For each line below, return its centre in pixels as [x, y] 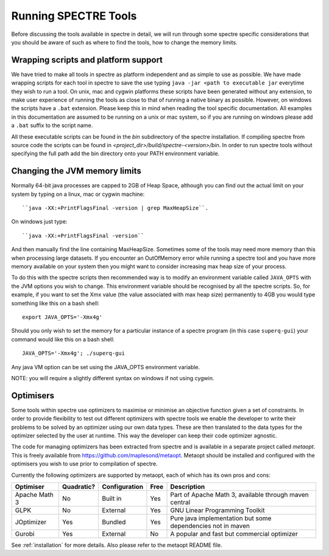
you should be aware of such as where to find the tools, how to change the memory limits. [124, 42]
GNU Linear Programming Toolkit [218, 510]
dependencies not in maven [210, 526]
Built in [111, 498]
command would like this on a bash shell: [63, 339]
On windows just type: [39, 221]
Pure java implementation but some [221, 518]
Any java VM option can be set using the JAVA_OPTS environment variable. [106, 367]
